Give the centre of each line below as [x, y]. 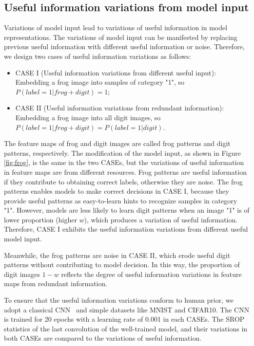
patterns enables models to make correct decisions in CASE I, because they [117, 191]
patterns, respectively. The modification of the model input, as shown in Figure [122, 153]
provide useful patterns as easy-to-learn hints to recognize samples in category [121, 200]
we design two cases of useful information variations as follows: [98, 56]
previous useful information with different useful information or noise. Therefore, [124, 46]
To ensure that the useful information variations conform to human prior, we [119, 300]
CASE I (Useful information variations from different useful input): [116, 72]
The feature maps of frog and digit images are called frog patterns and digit [117, 143]
